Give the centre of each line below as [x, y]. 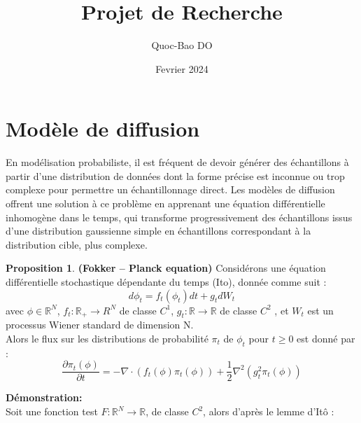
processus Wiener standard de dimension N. [100, 325]
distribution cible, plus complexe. [77, 244]
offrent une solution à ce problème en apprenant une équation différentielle [165, 203]
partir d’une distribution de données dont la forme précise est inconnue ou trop [175, 175]
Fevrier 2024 [182, 68]
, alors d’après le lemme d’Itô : [269, 411]
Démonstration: [44, 397]
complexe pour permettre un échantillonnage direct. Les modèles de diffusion [170, 189]
